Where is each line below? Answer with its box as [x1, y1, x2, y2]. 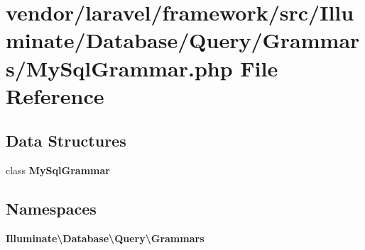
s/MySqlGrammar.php [6, 53, 233, 82]
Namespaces [6, 198, 97, 220]
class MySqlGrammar [6, 163, 110, 178]
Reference [6, 81, 104, 110]
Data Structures [6, 130, 126, 152]
